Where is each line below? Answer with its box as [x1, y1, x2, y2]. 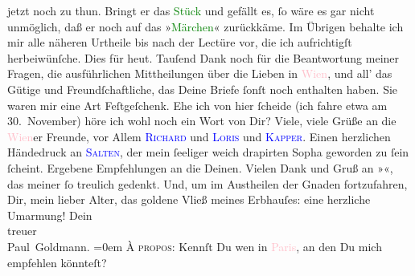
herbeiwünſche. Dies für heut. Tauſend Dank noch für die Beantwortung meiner [7, 49, 400, 66]
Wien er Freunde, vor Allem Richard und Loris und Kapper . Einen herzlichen [7, 128, 391, 144]
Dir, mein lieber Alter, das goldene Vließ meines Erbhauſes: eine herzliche [7, 191, 371, 208]
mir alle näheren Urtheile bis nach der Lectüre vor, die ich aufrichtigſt [7, 34, 352, 51]
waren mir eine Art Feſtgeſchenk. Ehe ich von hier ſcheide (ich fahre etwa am [7, 96, 388, 113]
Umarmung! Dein [7, 206, 92, 223]
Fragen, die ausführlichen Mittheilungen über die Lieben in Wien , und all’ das [7, 65, 392, 82]
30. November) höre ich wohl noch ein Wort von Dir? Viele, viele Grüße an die [7, 112, 397, 129]
